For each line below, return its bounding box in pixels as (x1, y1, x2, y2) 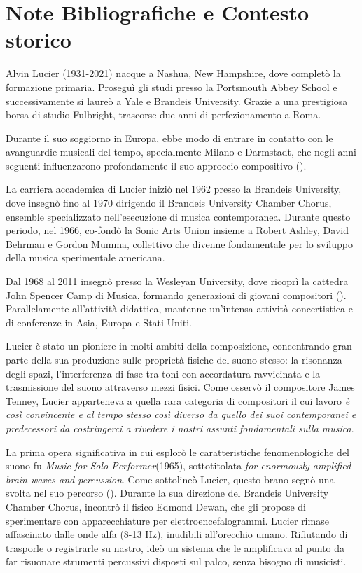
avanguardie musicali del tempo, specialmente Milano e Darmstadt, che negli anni (6, 144, 356, 159)
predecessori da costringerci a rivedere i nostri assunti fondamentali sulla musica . (6, 420, 354, 435)
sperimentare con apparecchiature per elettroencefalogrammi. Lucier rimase (6, 513, 329, 527)
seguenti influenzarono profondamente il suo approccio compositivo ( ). (6, 158, 307, 172)
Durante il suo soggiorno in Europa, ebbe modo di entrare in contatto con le (6, 130, 333, 145)
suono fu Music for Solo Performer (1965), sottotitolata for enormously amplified (6, 458, 351, 473)
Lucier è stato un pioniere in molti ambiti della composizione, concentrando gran (6, 338, 352, 353)
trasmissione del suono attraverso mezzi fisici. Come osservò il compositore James (6, 380, 355, 394)
